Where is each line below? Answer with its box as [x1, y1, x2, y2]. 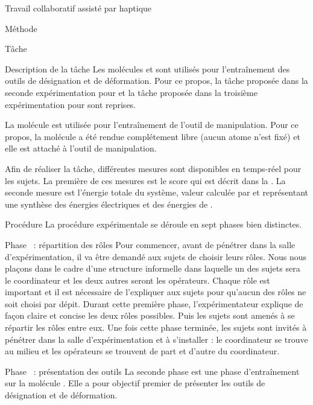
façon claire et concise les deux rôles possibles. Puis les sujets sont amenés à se [5, 309, 295, 322]
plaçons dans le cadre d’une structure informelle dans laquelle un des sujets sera [5, 262, 300, 275]
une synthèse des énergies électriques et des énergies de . [5, 197, 213, 210]
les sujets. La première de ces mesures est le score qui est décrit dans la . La [5, 174, 286, 187]
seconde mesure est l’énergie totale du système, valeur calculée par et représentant [5, 186, 309, 199]
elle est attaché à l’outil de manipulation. [5, 142, 157, 155]
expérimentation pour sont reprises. [5, 98, 136, 110]
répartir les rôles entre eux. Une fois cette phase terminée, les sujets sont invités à [5, 321, 307, 334]
